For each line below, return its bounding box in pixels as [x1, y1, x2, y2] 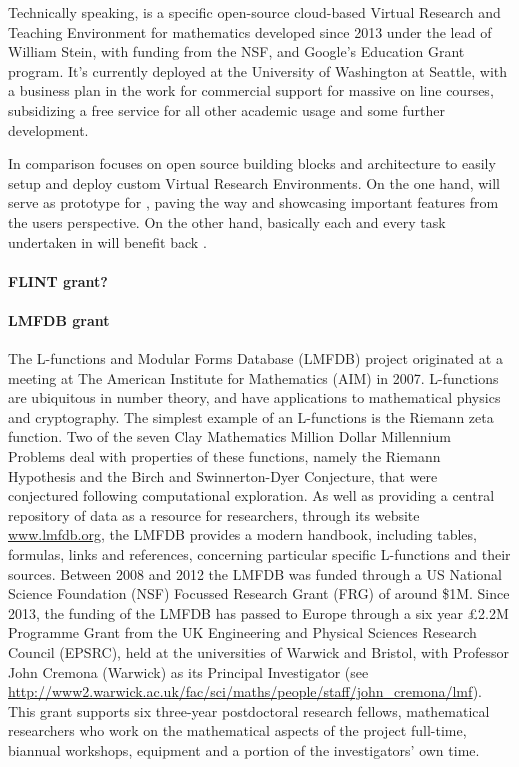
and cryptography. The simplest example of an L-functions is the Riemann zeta [8, 406, 494, 427]
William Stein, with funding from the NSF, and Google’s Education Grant [8, 41, 465, 62]
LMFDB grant [8, 309, 110, 330]
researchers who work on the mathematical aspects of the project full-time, [8, 720, 467, 741]
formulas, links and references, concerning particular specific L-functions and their [8, 544, 511, 565]
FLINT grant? [8, 270, 108, 291]
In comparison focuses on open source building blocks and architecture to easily [8, 153, 496, 174]
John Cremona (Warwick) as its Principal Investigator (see [8, 661, 369, 682]
